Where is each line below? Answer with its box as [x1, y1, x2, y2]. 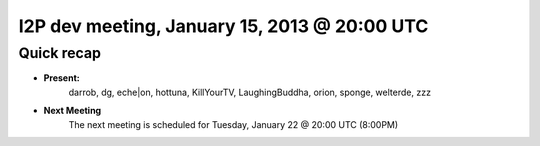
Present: [43, 72, 80, 84]
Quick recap [18, 44, 102, 62]
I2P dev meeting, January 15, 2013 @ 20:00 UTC [18, 15, 429, 37]
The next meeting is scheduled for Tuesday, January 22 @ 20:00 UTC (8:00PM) [68, 118, 399, 130]
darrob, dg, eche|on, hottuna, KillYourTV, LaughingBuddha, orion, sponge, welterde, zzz [68, 86, 432, 98]
